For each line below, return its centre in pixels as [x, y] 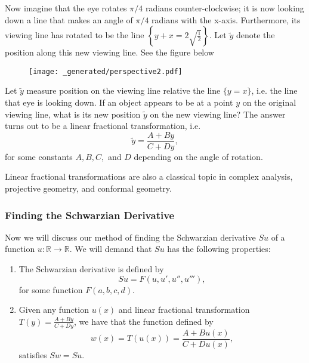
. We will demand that [111, 249]
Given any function [54, 310]
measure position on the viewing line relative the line [123, 90]
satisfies [33, 354]
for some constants [39, 156]
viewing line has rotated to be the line [75, 35]
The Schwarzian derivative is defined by [91, 269]
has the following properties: [219, 249]
